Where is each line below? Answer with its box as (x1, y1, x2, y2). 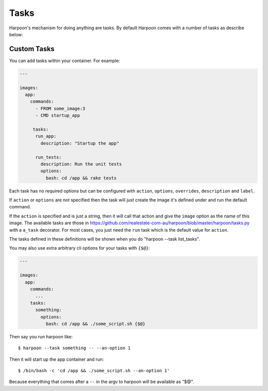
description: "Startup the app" (40, 140, 119, 146)
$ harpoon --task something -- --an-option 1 (18, 345, 131, 351)
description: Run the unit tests (40, 161, 122, 167)
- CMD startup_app (35, 113, 80, 119)
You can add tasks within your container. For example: (9, 58, 120, 64)
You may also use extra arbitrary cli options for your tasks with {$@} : (9, 245, 150, 251)
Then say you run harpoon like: (9, 333, 73, 339)
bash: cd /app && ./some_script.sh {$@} (45, 321, 146, 326)
